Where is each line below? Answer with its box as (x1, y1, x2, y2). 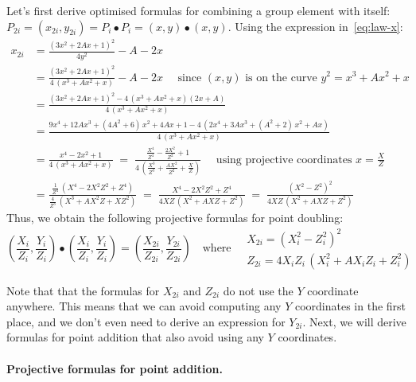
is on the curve (245, 72, 317, 84)
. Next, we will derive (302, 313, 406, 329)
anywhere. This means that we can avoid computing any (6, 298, 282, 314)
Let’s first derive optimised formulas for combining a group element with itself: (6, 2, 391, 18)
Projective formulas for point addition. (6, 360, 223, 376)
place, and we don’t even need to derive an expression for (6, 313, 286, 329)
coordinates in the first (294, 298, 406, 314)
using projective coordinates (216, 154, 352, 166)
